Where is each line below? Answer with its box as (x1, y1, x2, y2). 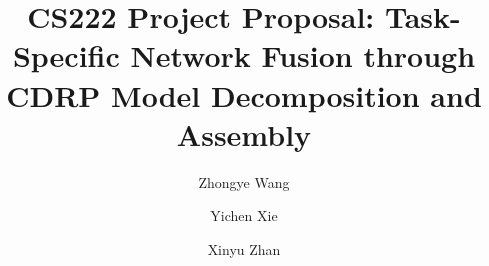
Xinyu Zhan (207, 238, 281, 259)
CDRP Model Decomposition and (6, 74, 482, 115)
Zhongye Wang (198, 171, 290, 192)
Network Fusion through (130, 35, 476, 76)
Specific (12, 35, 120, 76)
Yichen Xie (210, 205, 278, 226)
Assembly (176, 113, 312, 154)
